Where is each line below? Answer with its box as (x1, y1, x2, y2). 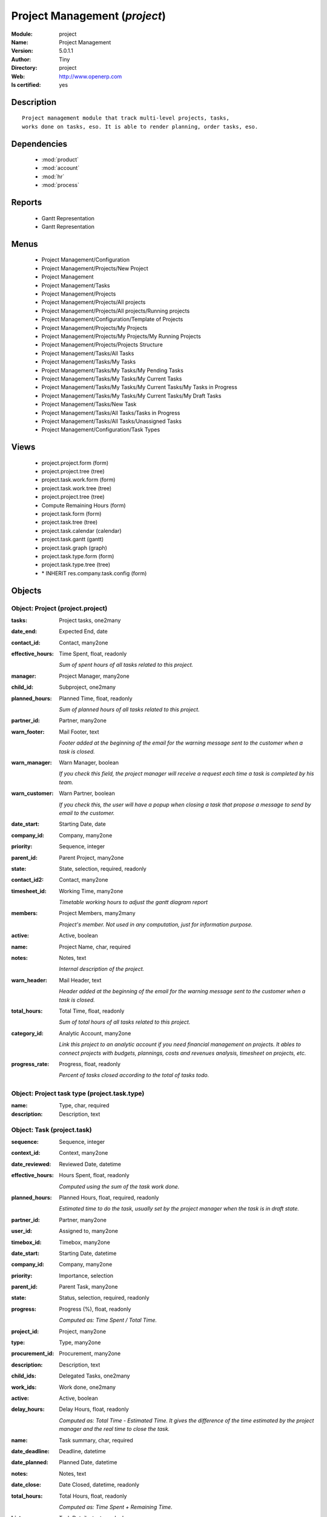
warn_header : (11, 976, 48, 984)
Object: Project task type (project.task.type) (11, 1089, 145, 1098)
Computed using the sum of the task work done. (59, 1183, 180, 1190)
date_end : (11, 628, 38, 635)
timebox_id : (11, 1238, 42, 1246)
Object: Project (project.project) (11, 604, 108, 612)
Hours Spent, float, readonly (59, 1172, 130, 1179)
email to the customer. (59, 809, 115, 816)
